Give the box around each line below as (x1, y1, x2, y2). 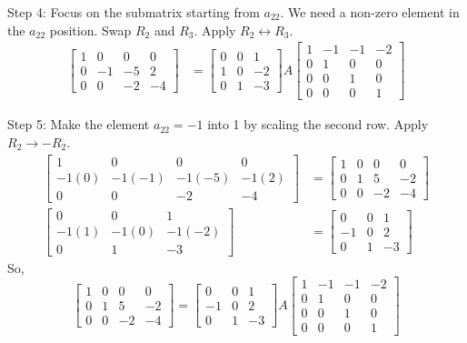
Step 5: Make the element (7, 115, 150, 134)
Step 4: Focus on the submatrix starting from (7, 3, 260, 21)
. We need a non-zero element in (280, 3, 460, 21)
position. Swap (49, 20, 132, 39)
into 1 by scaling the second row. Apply (207, 115, 429, 134)
